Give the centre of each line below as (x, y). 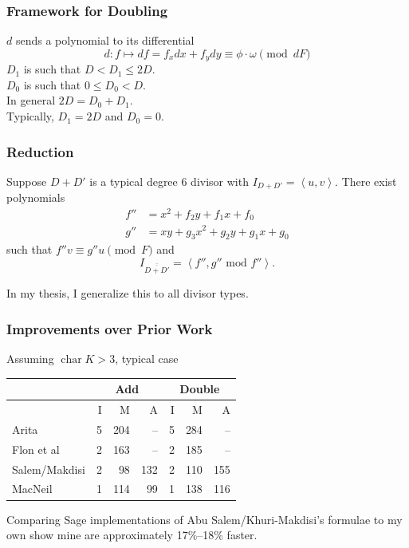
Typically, (30, 116)
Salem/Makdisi (49, 469)
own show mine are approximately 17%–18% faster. (132, 535)
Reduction (40, 151)
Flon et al (36, 449)
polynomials (36, 197)
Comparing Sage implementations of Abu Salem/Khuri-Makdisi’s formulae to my (204, 519)
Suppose (27, 181)
